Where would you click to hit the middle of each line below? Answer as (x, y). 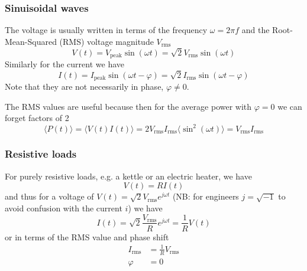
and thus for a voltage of (49, 196)
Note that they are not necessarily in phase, (84, 86)
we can (290, 106)
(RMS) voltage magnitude (106, 41)
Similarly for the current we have (64, 64)
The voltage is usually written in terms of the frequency (106, 30)
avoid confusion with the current (64, 208)
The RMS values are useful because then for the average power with (128, 106)
